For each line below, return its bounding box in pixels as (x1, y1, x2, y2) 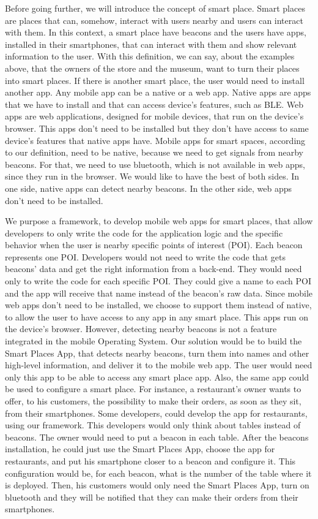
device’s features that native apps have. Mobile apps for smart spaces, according (5, 134, 306, 146)
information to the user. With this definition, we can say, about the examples (5, 50, 295, 63)
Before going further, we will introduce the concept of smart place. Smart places (5, 2, 305, 14)
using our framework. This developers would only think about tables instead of (5, 419, 301, 431)
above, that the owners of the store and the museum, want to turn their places (5, 61, 300, 74)
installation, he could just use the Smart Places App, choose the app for (5, 442, 275, 455)
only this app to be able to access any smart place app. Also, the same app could (5, 370, 309, 383)
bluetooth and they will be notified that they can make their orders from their (5, 490, 298, 503)
